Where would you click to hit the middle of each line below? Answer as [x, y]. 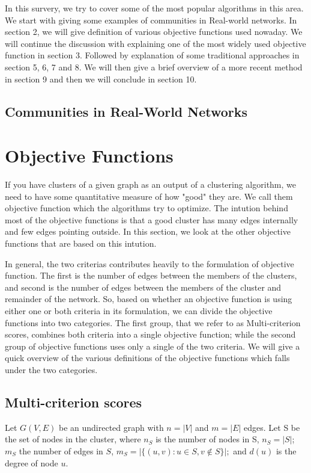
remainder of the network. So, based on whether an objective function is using [149, 299]
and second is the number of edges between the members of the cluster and [143, 287]
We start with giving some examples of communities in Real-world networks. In [151, 20]
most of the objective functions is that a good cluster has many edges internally [152, 219]
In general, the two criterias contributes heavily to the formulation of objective [149, 263]
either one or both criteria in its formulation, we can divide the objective [139, 311]
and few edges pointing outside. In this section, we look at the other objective [148, 231]
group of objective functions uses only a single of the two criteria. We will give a [152, 346]
